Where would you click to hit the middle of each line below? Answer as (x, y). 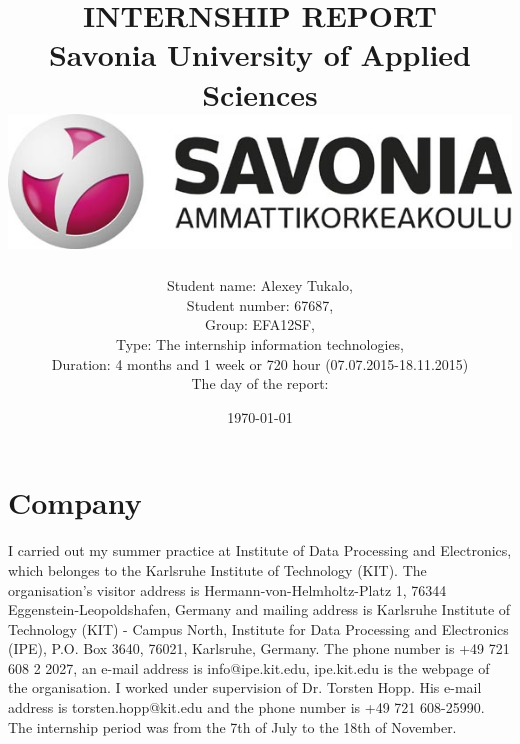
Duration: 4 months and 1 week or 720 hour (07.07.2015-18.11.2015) (260, 363)
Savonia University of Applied (260, 54)
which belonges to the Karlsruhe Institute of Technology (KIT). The (217, 569)
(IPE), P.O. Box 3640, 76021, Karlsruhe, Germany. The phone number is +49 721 (259, 648)
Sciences (260, 93)
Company (75, 502)
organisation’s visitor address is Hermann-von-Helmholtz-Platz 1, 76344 (227, 589)
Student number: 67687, (260, 304)
